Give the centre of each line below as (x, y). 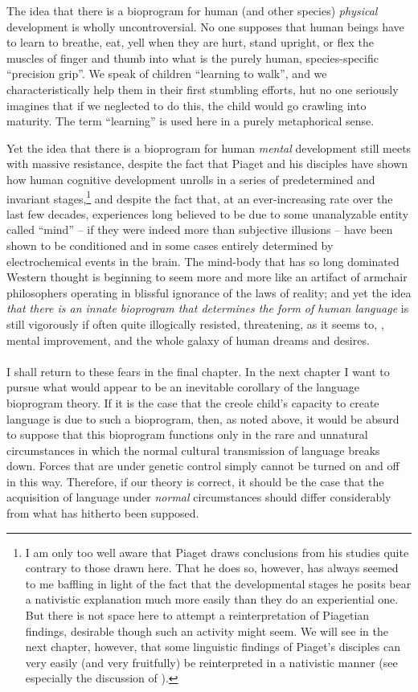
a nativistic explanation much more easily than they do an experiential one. (212, 599)
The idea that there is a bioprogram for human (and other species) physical (192, 10)
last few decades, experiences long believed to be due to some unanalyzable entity (208, 213)
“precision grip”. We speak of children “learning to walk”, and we (167, 74)
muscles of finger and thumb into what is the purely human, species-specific (193, 57)
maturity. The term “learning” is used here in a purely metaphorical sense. (191, 121)
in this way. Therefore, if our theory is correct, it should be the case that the (195, 481)
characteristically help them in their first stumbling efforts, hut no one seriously (203, 89)
